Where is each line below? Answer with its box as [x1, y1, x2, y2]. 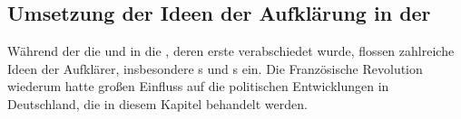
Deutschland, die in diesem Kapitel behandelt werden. [7, 94, 308, 113]
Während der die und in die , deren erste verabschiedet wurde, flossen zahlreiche [7, 41, 455, 60]
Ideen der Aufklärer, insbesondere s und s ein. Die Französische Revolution [7, 59, 423, 78]
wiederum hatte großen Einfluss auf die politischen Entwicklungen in [7, 77, 389, 96]
